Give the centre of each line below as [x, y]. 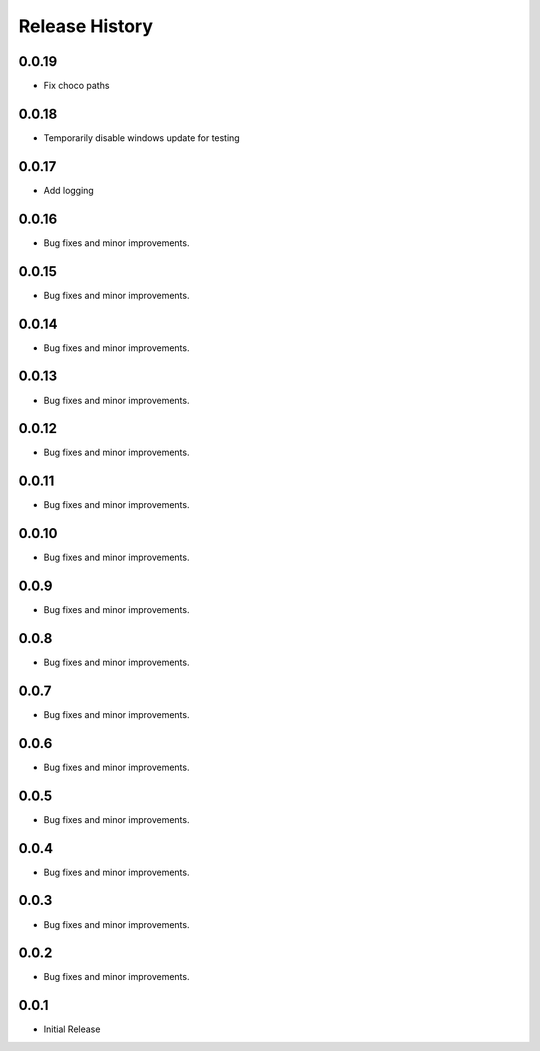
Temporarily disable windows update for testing [141, 137]
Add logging [68, 190]
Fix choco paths [76, 86]
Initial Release [72, 1029]
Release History [86, 26]
